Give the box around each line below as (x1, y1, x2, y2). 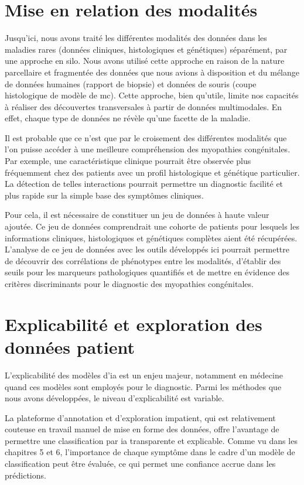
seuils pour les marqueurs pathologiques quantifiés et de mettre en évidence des (5, 266, 289, 278)
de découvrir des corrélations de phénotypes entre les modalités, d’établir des (5, 254, 281, 267)
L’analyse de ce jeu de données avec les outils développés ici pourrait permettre (5, 243, 290, 255)
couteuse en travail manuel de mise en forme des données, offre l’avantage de (5, 423, 279, 435)
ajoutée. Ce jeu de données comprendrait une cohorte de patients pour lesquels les (5, 220, 299, 233)
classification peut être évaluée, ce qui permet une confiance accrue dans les (5, 457, 276, 470)
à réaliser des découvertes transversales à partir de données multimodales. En (5, 100, 282, 112)
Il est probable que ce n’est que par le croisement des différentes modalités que (5, 131, 287, 144)
